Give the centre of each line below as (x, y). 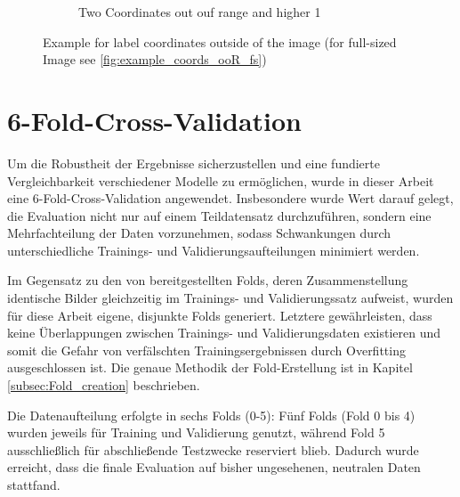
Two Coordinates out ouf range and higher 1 (200, 12)
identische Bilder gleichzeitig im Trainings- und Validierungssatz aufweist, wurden (230, 298)
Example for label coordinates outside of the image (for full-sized (220, 41)
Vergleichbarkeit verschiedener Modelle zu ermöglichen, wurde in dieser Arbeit (221, 180)
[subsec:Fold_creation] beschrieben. (104, 385)
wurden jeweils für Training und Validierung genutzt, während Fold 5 (196, 432)
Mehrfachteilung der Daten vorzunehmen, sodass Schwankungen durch (199, 233)
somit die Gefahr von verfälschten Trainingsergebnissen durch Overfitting (206, 350)
